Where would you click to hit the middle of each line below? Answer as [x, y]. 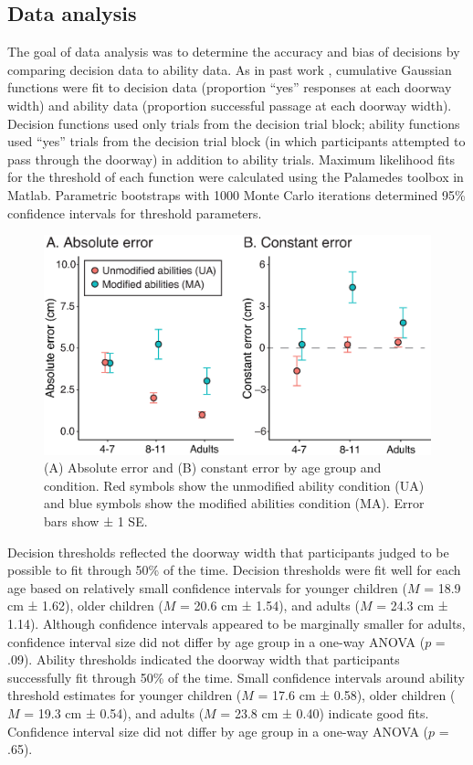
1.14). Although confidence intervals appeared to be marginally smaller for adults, [236, 624]
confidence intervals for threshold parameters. [135, 212]
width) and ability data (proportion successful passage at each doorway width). [230, 105]
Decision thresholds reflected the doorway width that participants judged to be [228, 552]
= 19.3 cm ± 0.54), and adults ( [114, 713]
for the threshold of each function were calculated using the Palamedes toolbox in [236, 177]
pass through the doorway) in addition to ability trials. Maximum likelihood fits [231, 159]
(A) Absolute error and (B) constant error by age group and [213, 467]
